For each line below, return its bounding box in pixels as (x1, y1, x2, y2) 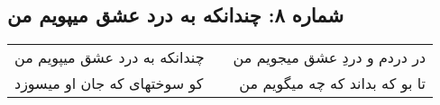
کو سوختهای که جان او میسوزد (14, 73, 204, 94)
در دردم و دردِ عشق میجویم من (233, 47, 426, 68)
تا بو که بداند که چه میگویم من (239, 73, 426, 94)
